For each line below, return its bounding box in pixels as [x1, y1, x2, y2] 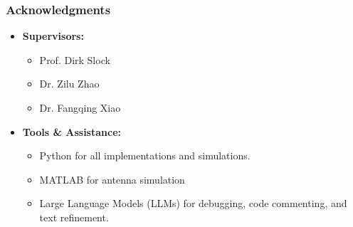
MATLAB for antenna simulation [39, 171, 185, 186]
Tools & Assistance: [22, 124, 121, 139]
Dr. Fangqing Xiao [39, 100, 121, 115]
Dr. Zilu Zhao [39, 76, 100, 91]
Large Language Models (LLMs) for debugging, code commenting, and [39, 196, 347, 211]
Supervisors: [22, 28, 84, 43]
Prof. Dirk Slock [39, 52, 110, 67]
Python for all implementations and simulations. [39, 148, 251, 163]
